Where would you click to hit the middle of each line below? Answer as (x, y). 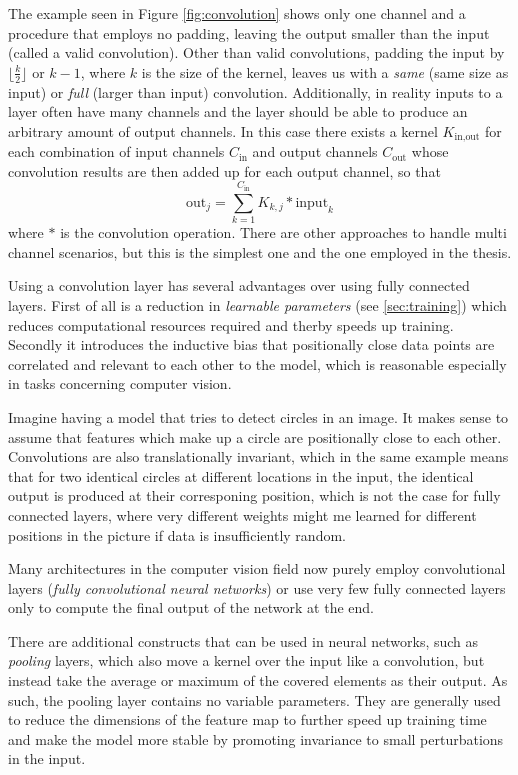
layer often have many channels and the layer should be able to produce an (238, 111)
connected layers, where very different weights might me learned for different (242, 514)
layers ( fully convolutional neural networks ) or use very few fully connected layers (257, 587)
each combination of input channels (116, 151)
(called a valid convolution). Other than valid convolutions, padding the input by (256, 52)
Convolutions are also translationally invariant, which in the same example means (258, 456)
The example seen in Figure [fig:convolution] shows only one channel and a (237, 13)
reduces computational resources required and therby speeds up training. (231, 324)
